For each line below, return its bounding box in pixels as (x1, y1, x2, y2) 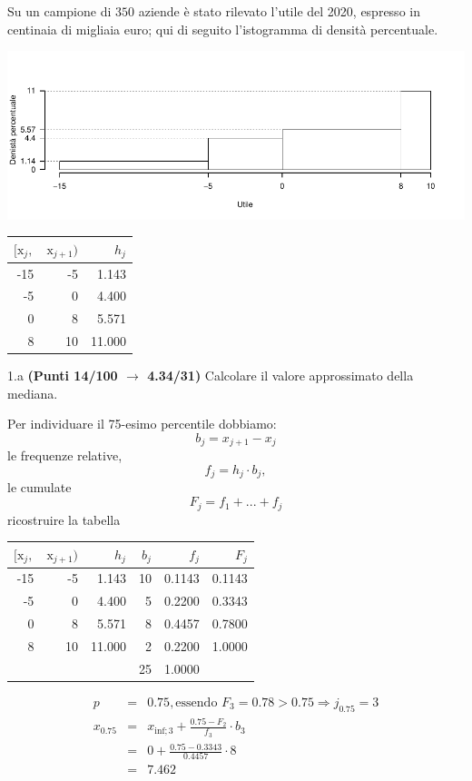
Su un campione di (7, 2, 112, 20)
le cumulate (7, 478, 72, 497)
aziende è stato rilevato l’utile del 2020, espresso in (138, 2, 420, 20)
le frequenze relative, (7, 446, 123, 465)
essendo (175, 696, 218, 709)
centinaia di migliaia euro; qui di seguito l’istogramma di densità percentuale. (7, 19, 438, 38)
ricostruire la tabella (7, 509, 121, 529)
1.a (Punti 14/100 (7, 366, 118, 385)
